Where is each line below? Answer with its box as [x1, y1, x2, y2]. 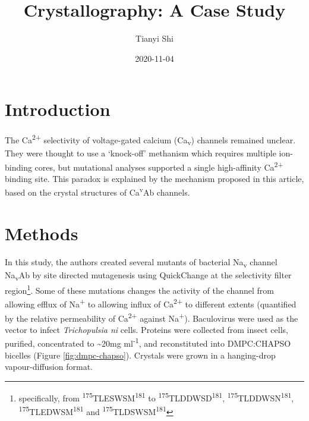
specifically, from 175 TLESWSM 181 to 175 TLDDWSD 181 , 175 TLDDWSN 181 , [18, 389, 294, 404]
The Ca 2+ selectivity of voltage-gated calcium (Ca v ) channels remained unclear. [5, 132, 296, 147]
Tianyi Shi [135, 32, 174, 45]
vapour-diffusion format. [5, 360, 93, 373]
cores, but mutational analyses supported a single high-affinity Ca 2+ [34, 159, 283, 173]
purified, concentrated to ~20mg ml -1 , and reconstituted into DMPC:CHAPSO [5, 335, 291, 350]
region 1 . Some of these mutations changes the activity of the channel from [5, 282, 274, 296]
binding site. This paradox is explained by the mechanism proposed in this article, [5, 172, 304, 184]
